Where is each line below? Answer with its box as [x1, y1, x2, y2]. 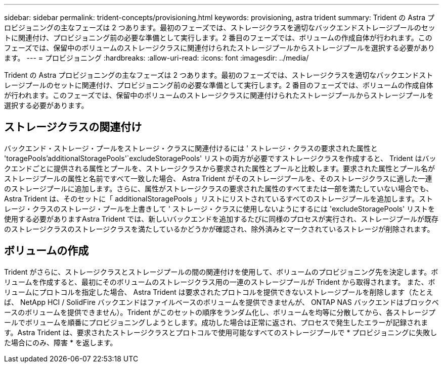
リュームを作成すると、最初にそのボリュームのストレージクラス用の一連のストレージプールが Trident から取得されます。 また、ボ [4, 277, 435, 286]
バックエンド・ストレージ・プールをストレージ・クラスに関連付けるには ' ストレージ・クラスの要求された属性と [4, 143, 378, 152]
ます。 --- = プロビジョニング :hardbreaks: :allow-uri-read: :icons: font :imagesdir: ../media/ [4, 54, 309, 62]
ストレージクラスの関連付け [4, 121, 142, 134]
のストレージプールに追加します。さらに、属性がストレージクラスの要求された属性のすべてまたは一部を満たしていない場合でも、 [4, 184, 433, 193]
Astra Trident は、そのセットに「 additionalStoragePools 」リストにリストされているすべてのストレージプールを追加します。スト [4, 194, 433, 203]
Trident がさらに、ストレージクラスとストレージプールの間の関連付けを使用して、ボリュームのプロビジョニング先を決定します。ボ [4, 267, 438, 276]
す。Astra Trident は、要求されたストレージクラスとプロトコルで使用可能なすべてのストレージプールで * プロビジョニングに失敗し [4, 328, 437, 337]
